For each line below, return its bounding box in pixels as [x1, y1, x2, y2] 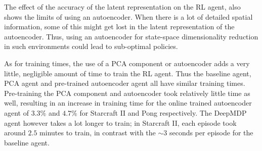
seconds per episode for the [169, 127, 253, 138]
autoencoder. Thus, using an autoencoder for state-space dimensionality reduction [4, 31, 258, 41]
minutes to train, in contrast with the [39, 127, 156, 138]
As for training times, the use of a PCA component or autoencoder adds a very [4, 58, 250, 68]
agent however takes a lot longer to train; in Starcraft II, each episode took [4, 117, 237, 128]
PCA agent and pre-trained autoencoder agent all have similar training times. [4, 78, 245, 88]
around [4, 127, 26, 138]
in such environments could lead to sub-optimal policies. [4, 41, 178, 52]
